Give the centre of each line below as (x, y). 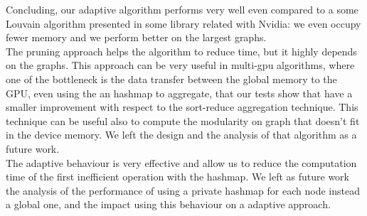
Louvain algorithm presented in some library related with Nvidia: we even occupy (183, 23)
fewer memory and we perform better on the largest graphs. (136, 37)
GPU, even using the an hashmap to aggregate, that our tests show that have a (179, 93)
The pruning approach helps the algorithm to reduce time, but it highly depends (181, 51)
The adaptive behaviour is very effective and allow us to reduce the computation (181, 162)
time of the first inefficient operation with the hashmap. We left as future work (177, 177)
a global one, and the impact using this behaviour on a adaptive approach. (168, 204)
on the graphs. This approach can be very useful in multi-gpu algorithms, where (180, 65)
